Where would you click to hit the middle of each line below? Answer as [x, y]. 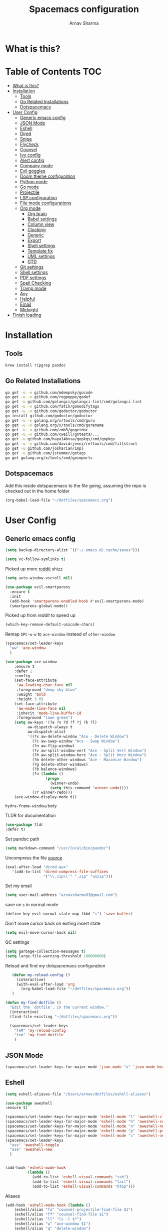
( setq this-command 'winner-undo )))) [89, 788]
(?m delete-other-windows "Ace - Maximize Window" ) [87, 760]
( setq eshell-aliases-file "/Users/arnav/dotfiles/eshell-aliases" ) [78, 1094]
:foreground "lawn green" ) [44, 718]
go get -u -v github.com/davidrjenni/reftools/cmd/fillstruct [71, 444]
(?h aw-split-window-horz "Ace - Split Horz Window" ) [89, 755]
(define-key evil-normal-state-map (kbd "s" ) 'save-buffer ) [69, 914]
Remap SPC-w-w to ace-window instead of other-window [60, 634]
